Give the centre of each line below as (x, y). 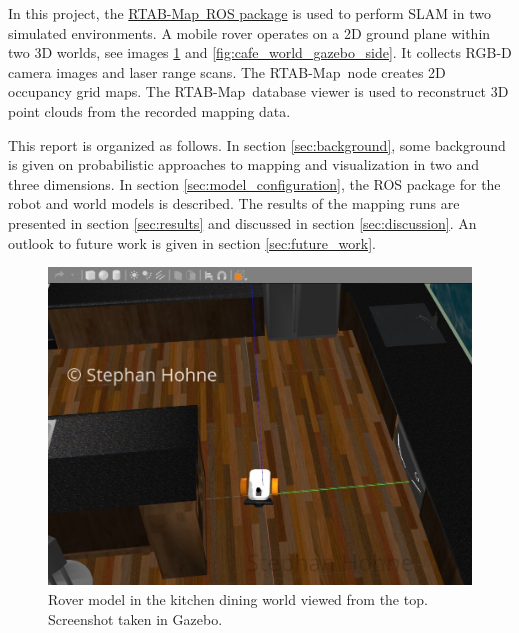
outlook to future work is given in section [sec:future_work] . (192, 242)
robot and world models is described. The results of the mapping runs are (234, 203)
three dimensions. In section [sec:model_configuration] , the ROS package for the (254, 183)
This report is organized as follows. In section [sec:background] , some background (257, 144)
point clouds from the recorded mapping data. (149, 110)
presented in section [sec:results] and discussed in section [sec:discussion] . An (242, 222)
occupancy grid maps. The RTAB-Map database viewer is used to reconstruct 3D (258, 91)
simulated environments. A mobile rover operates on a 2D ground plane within (249, 32)
